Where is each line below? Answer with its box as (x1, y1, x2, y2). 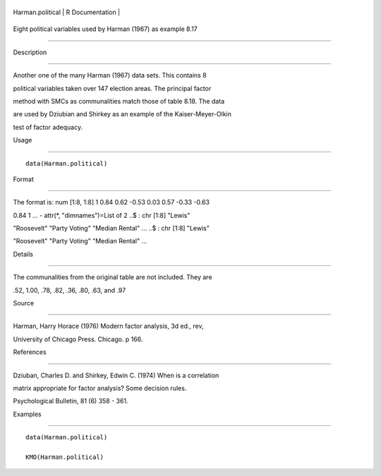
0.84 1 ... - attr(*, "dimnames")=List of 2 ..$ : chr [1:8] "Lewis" (13, 211, 190, 219)
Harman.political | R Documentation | (13, 8, 120, 16)
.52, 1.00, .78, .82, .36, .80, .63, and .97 (13, 286, 126, 294)
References (13, 348, 47, 356)
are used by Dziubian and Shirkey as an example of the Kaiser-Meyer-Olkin (13, 110, 232, 118)
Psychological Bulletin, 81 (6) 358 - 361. (13, 397, 128, 405)
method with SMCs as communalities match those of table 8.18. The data (13, 97, 225, 105)
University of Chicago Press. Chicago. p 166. (13, 335, 143, 343)
